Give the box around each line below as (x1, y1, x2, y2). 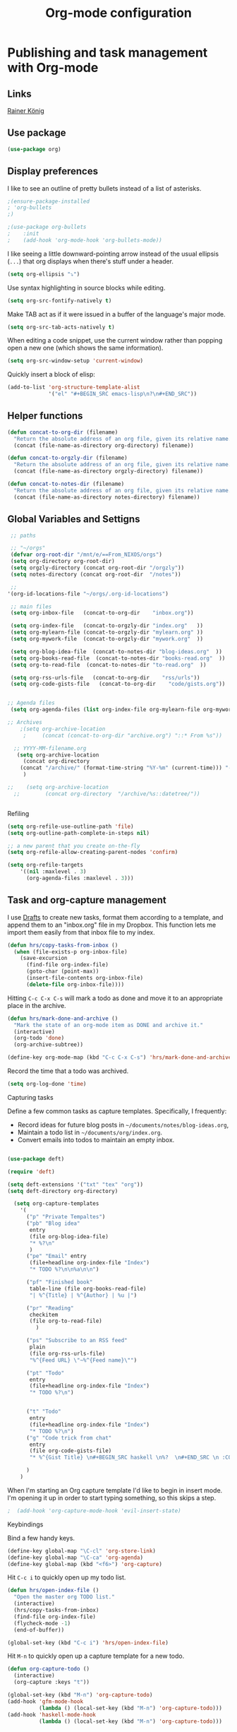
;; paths (10, 532, 37, 539)
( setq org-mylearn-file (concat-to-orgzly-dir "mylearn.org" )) (10, 629, 203, 636)
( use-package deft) (7, 1155, 65, 1163)
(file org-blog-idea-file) (29, 1233, 109, 1240)
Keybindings (7, 1520, 44, 1529)
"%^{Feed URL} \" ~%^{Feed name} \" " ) (29, 1356, 138, 1364)
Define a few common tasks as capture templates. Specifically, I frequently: (7, 1107, 227, 1115)
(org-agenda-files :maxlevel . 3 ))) (25, 874, 134, 882)
